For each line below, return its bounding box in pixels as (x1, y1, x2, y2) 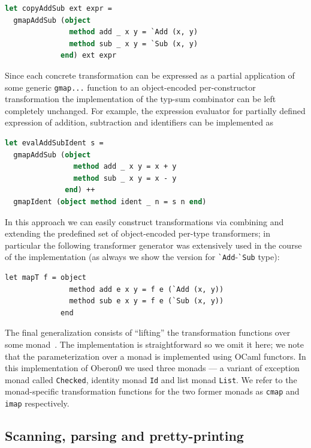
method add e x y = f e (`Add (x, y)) (69, 285, 224, 294)
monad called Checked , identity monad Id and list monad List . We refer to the (5, 373, 297, 386)
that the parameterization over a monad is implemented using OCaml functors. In (5, 350, 306, 362)
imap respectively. (5, 397, 70, 410)
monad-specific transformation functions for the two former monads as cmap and (5, 385, 300, 398)
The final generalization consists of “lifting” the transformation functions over (5, 326, 291, 339)
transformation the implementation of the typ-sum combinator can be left (5, 92, 276, 105)
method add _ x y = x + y (73, 162, 177, 171)
